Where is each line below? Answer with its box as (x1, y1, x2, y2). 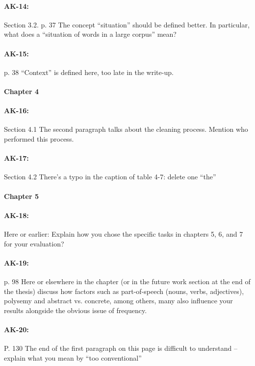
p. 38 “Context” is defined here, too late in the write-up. (4, 67, 174, 77)
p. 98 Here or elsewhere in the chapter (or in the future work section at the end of (4, 276, 251, 286)
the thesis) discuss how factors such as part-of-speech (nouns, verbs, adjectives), (4, 286, 244, 296)
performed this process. (4, 133, 74, 144)
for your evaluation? (4, 238, 64, 248)
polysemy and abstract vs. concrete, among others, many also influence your (4, 295, 233, 306)
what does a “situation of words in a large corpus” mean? (4, 29, 177, 39)
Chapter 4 (4, 86, 39, 96)
